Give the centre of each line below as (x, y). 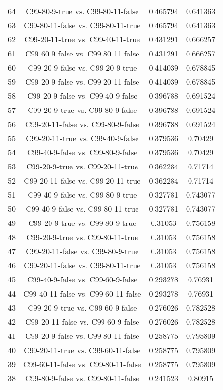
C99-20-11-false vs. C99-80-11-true (82, 265)
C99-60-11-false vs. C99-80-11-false (82, 364)
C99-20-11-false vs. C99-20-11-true (82, 180)
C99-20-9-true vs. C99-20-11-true (82, 166)
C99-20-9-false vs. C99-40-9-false (82, 96)
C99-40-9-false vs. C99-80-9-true (82, 195)
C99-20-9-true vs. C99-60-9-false (82, 307)
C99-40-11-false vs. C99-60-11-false (82, 293)
